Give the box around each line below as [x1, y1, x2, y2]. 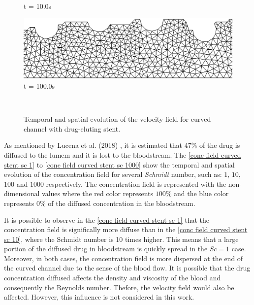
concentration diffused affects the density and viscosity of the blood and [4, 272, 221, 283]
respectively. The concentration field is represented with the [46, 178, 226, 189]
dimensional [4, 188, 40, 199]
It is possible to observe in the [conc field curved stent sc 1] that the [4, 214, 210, 225]
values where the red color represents [42, 188, 154, 199]
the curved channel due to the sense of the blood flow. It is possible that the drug [4, 263, 251, 273]
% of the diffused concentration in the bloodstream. [39, 198, 195, 208]
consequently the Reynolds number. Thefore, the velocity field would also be [4, 282, 234, 292]
